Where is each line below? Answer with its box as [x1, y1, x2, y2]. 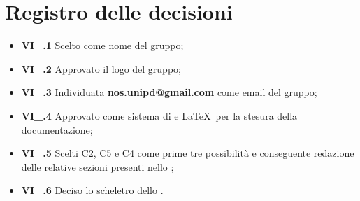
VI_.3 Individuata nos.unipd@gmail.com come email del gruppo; [21, 85, 317, 99]
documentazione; [21, 122, 93, 137]
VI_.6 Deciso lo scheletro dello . [21, 183, 164, 197]
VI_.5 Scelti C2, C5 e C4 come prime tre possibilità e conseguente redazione [21, 146, 354, 160]
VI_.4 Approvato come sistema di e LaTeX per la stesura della [21, 108, 298, 123]
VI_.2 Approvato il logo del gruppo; [21, 61, 181, 76]
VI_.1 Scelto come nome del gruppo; [21, 38, 184, 53]
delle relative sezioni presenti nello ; [21, 159, 174, 174]
